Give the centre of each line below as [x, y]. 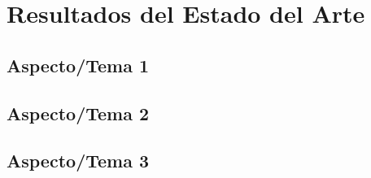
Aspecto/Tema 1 [78, 65]
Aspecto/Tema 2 [78, 113]
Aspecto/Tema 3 [78, 161]
